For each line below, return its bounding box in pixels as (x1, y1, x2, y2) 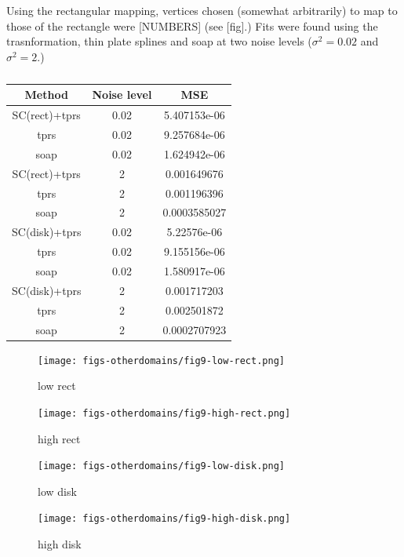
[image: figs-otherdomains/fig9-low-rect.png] (38, 355, 285, 366)
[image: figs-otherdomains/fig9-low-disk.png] (38, 461, 285, 472)
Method (24, 86, 68, 103)
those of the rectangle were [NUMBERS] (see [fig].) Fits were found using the (6, 17, 378, 34)
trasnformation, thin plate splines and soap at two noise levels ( (6, 33, 312, 49)
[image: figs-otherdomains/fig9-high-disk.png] (38, 513, 291, 525)
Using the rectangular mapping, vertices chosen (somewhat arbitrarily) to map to (6, 2, 398, 18)
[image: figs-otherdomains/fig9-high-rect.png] (38, 407, 291, 419)
